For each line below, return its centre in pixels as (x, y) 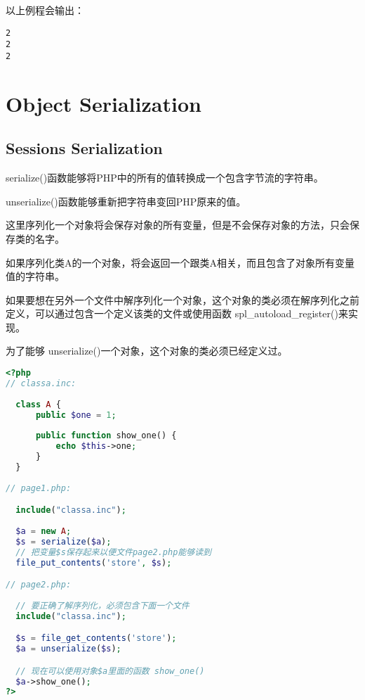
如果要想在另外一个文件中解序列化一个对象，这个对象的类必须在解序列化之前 (182, 299)
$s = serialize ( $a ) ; (64, 541)
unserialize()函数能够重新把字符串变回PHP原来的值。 (126, 201)
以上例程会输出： (45, 10)
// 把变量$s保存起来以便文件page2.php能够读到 (113, 552)
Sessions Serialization (84, 148)
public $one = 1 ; (76, 415)
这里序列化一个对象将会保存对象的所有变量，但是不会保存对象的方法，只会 (178, 225)
